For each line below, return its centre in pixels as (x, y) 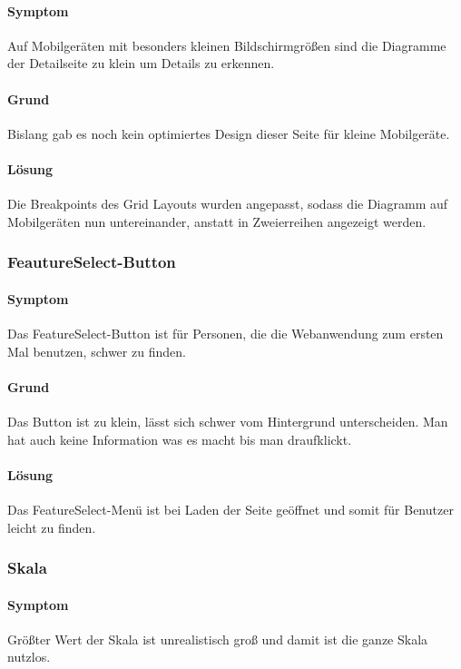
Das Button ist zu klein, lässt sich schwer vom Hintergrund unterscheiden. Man (228, 421)
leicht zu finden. (52, 527)
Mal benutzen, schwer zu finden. (97, 351)
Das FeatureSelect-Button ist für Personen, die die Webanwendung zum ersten (226, 333)
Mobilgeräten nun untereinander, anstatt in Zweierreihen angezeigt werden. (217, 221)
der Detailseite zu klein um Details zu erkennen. (141, 63)
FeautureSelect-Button (92, 262)
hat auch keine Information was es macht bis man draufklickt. (180, 439)
